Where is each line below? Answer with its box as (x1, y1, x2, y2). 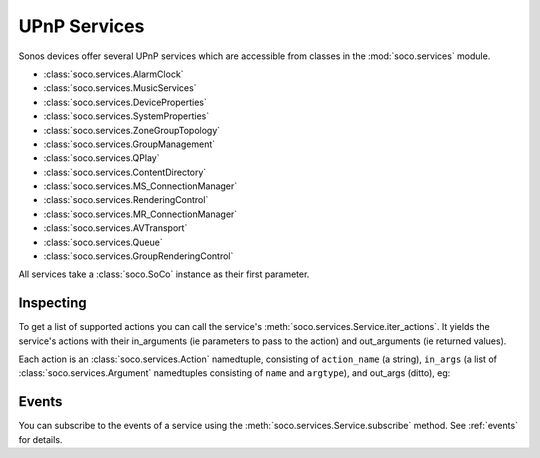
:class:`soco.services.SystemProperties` (43, 110, 210, 122)
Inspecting (18, 295, 87, 312)
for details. (18, 433, 63, 445)
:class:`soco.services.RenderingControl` (43, 194, 209, 206)
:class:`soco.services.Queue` (43, 236, 164, 248)
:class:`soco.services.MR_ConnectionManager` (43, 208, 238, 220)
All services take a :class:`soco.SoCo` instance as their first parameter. (18, 268, 310, 280)
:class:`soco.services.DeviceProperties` (43, 96, 207, 108)
